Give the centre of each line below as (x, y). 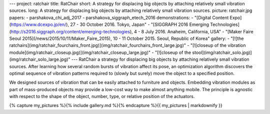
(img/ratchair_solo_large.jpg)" (40, 59)
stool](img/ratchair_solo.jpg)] (222, 52)
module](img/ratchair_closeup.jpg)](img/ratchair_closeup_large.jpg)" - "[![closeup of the (100, 52)
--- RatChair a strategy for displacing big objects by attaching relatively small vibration (160, 59)
